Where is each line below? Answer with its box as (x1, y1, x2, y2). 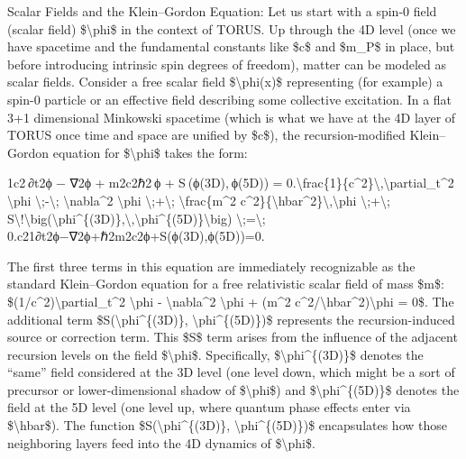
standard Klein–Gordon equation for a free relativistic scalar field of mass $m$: (7, 274, 444, 293)
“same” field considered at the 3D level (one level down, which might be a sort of (7, 363, 455, 381)
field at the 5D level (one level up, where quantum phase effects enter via (7, 398, 411, 417)
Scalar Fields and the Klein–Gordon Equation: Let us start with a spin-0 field (7, 2, 437, 20)
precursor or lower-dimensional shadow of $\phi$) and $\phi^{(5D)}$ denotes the (7, 380, 460, 399)
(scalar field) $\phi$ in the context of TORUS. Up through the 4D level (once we (7, 19, 456, 38)
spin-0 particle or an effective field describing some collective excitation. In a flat (7, 89, 452, 108)
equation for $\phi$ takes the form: (52, 142, 248, 161)
